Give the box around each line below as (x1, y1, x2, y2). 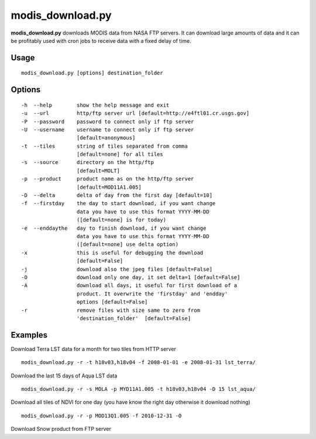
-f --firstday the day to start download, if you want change (21, 200, 216, 207)
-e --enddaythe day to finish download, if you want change (21, 224, 207, 232)
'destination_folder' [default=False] (76, 315, 191, 322)
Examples (11, 330, 48, 340)
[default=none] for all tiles (76, 151, 163, 158)
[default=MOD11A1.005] (76, 183, 142, 190)
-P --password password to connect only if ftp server (21, 118, 194, 125)
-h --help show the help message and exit (21, 101, 170, 108)
